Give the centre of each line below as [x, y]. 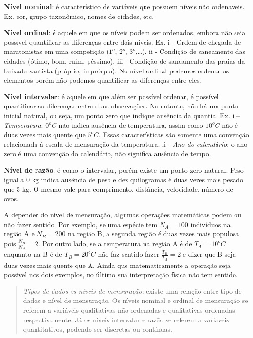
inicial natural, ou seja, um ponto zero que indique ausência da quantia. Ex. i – [122, 115]
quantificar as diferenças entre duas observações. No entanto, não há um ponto [121, 106]
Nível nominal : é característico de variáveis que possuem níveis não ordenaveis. [124, 6]
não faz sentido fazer [129, 254]
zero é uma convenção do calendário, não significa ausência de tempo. [108, 153]
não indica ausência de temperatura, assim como [131, 125]
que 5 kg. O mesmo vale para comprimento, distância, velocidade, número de [118, 189]
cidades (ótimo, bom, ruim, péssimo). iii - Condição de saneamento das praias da [125, 61]
